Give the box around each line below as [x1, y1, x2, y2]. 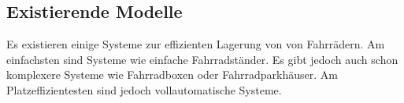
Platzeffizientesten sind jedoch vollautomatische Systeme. [6, 81, 282, 98]
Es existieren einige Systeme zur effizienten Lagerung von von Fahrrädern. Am [6, 36, 385, 52]
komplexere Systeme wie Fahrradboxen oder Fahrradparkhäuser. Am [6, 66, 338, 83]
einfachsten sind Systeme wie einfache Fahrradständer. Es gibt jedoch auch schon [6, 51, 398, 67]
